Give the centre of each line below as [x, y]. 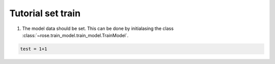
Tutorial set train [45, 13]
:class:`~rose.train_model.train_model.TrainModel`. [75, 35]
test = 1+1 [34, 49]
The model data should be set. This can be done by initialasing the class [98, 28]
